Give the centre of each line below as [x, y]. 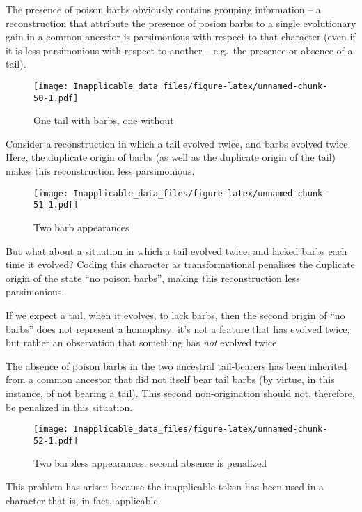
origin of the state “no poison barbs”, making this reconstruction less [153, 278]
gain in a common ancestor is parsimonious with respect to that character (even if [181, 37]
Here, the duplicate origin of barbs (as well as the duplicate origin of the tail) [171, 157]
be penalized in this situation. [69, 406]
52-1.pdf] [56, 441]
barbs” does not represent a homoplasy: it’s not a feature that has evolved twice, [178, 328]
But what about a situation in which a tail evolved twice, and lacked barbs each [176, 250]
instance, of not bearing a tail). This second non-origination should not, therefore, [180, 393]
